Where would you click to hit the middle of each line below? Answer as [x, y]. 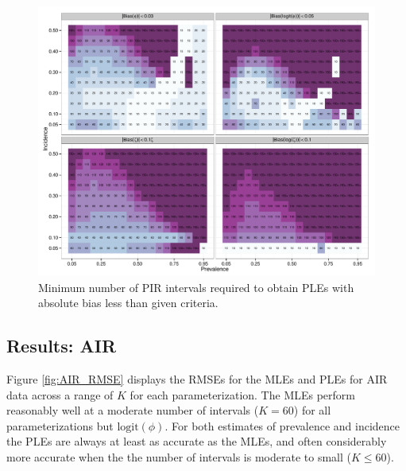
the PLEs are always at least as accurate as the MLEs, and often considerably [197, 441]
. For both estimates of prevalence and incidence [282, 425]
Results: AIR [62, 346]
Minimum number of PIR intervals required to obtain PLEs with [196, 287]
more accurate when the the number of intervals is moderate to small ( [179, 457]
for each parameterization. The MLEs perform [243, 394]
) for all [312, 410]
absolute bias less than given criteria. [128, 303]
